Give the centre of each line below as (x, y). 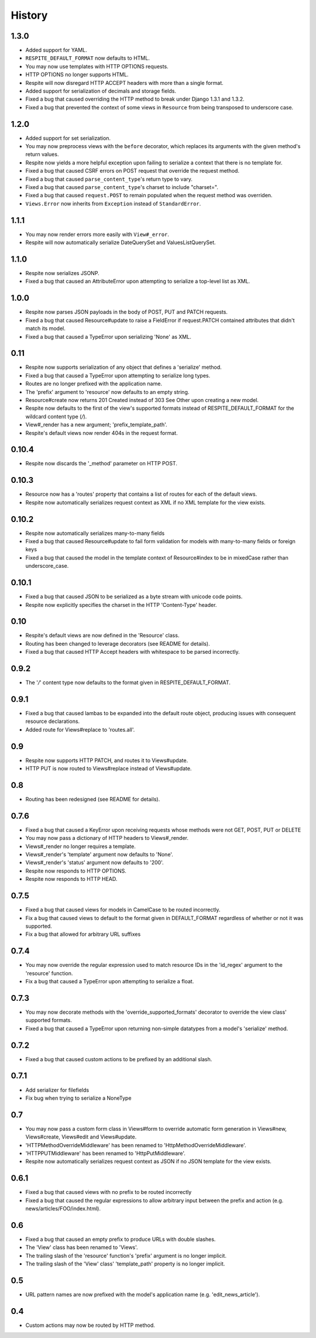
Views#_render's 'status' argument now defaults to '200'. (95, 863)
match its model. (45, 328)
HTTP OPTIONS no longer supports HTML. (77, 75)
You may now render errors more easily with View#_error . (97, 234)
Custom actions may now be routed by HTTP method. (90, 1325)
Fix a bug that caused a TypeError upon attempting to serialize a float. (110, 981)
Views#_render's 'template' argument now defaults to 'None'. (99, 855)
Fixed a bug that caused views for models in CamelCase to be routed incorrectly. (123, 910)
